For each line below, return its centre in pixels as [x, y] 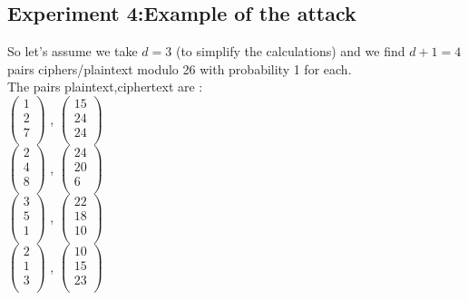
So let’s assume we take [73, 51]
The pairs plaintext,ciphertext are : [105, 87]
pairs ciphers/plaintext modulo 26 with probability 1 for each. [180, 68]
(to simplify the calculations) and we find [290, 51]
